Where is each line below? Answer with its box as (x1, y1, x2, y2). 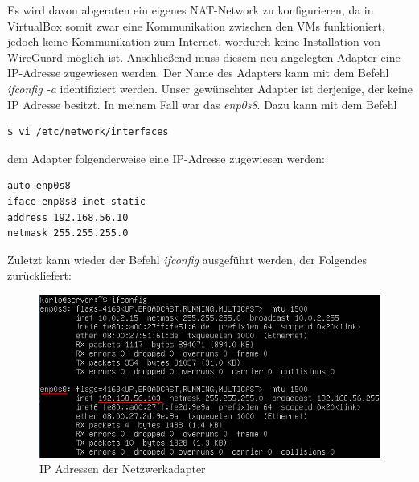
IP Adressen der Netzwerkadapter (39, 460, 206, 477)
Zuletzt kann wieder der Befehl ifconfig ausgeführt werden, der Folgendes (7, 251, 367, 268)
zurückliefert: (7, 267, 72, 284)
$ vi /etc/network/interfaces (7, 126, 169, 138)
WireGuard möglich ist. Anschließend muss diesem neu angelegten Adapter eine (7, 48, 401, 65)
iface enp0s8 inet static (7, 195, 146, 207)
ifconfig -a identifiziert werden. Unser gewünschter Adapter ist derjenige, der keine (7, 80, 413, 96)
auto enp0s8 (7, 180, 71, 192)
